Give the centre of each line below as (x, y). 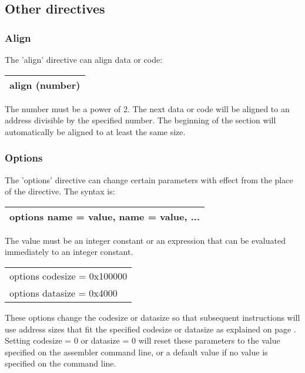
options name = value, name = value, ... (105, 216)
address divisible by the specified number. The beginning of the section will (140, 120)
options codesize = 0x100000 (68, 275)
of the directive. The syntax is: (60, 191)
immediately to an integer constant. (69, 252)
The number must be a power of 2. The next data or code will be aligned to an (147, 108)
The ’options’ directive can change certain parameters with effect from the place (149, 179)
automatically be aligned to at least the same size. (95, 131)
